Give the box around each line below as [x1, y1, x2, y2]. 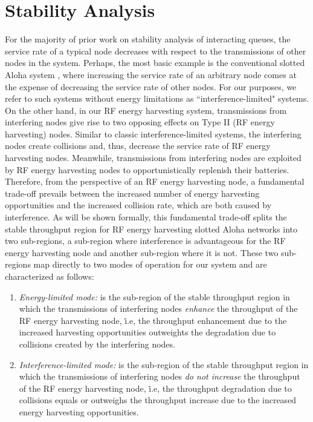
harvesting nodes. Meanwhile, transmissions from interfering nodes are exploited [5, 151, 302, 164]
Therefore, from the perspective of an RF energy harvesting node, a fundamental [5, 175, 305, 188]
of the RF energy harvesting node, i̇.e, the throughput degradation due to [19, 381, 292, 394]
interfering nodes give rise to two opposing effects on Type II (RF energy [5, 116, 275, 128]
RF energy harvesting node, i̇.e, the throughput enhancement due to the [19, 314, 287, 326]
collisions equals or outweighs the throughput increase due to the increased [19, 394, 297, 406]
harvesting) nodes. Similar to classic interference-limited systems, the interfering [5, 127, 302, 140]
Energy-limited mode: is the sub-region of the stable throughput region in [19, 290, 290, 303]
